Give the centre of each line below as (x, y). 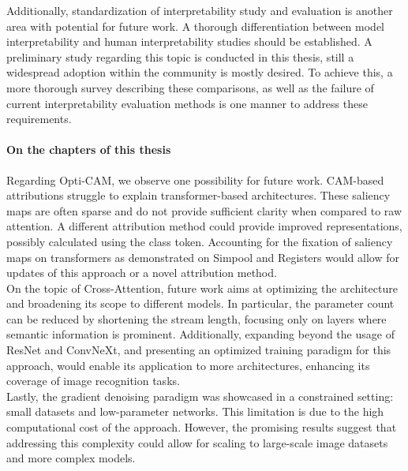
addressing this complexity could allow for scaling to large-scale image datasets (197, 442)
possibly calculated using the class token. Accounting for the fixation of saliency (200, 241)
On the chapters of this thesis (89, 150)
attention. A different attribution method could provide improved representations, (204, 226)
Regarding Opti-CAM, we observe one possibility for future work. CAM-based (195, 179)
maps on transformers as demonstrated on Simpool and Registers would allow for (203, 257)
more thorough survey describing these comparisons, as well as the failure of (190, 87)
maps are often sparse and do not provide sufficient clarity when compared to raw (204, 210)
